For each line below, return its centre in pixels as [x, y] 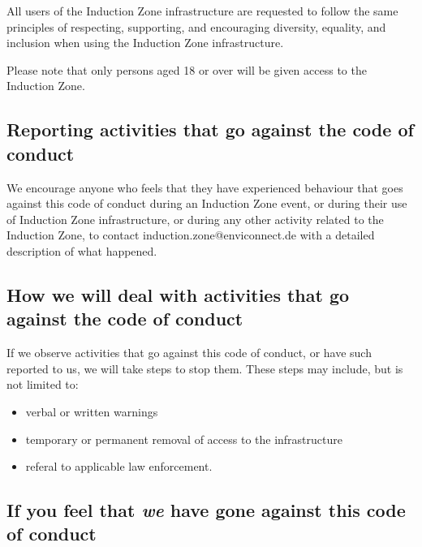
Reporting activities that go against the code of [210, 129]
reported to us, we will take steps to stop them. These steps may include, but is [205, 368]
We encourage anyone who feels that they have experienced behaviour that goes [205, 187]
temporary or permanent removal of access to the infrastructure [184, 439]
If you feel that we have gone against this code [206, 510]
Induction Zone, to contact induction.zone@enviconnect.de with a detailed [191, 235]
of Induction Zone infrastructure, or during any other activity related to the [195, 219]
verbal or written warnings [92, 411]
